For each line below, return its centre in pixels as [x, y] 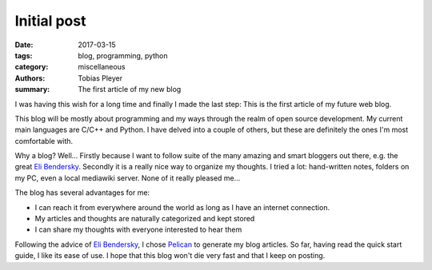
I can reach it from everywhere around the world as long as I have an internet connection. [182, 207]
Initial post [50, 21]
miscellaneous [102, 67]
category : [32, 67]
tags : [24, 55]
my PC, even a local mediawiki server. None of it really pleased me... [128, 178]
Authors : [30, 78]
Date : [24, 45]
